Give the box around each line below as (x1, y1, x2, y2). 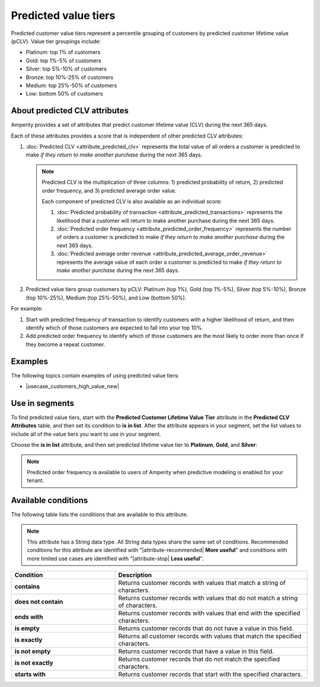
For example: (11, 305, 43, 312)
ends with (14, 613, 43, 621)
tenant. (27, 477, 44, 484)
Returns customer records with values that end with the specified (118, 609, 300, 618)
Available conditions (11, 496, 88, 506)
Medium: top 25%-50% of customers (25, 82, 117, 89)
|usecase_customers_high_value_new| (25, 383, 120, 390)
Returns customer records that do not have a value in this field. (118, 624, 294, 632)
